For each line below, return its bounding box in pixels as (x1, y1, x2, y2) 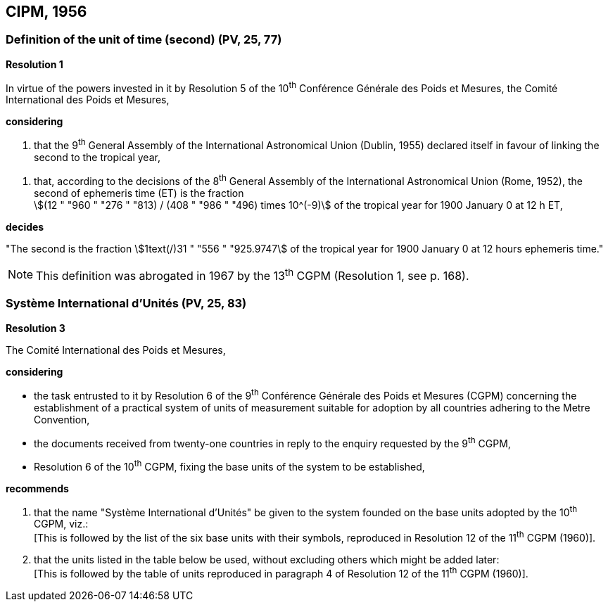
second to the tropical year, (34, 151, 160, 164)
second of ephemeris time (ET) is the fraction (34, 186, 244, 199)
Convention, (34, 413, 90, 426)
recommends (6, 482, 69, 494)
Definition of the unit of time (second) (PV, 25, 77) (6, 32, 282, 47)
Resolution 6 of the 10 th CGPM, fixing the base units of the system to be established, (34, 459, 425, 473)
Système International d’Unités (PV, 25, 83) (6, 296, 247, 311)
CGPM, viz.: (34, 518, 89, 530)
